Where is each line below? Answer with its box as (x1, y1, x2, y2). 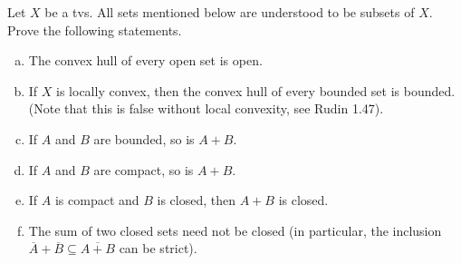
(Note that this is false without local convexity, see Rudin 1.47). (28, 99, 384, 118)
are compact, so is (93, 160, 194, 179)
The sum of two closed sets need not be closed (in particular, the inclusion (28, 220, 442, 240)
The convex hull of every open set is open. (28, 51, 263, 70)
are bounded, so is (93, 129, 195, 148)
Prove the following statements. (7, 20, 182, 39)
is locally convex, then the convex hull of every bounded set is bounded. (56, 81, 456, 100)
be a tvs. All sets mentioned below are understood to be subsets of (44, 3, 415, 21)
